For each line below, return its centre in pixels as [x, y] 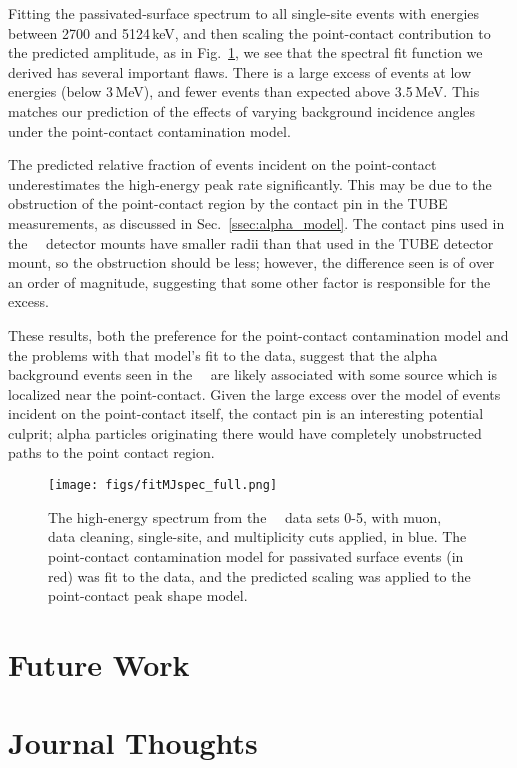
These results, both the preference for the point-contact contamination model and [258, 334]
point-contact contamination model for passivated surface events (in [256, 555]
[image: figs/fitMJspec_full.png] [163, 485]
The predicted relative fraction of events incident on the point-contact [222, 164]
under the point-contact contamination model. [149, 130]
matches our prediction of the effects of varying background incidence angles [242, 110]
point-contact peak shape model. [148, 595]
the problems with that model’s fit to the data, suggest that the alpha [223, 354]
